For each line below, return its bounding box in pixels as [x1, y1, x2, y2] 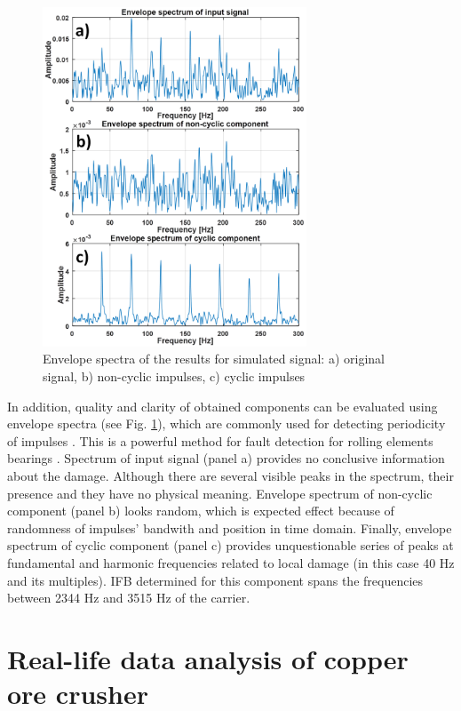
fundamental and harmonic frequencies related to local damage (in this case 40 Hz [7, 553, 455, 571]
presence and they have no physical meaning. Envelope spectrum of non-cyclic [7, 483, 433, 502]
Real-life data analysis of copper [7, 640, 409, 676]
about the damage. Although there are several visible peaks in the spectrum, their [7, 466, 454, 484]
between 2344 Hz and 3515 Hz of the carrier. [7, 588, 250, 607]
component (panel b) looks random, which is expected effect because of [7, 501, 394, 520]
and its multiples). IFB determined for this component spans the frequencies [7, 571, 424, 589]
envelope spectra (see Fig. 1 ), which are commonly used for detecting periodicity [7, 414, 446, 433]
